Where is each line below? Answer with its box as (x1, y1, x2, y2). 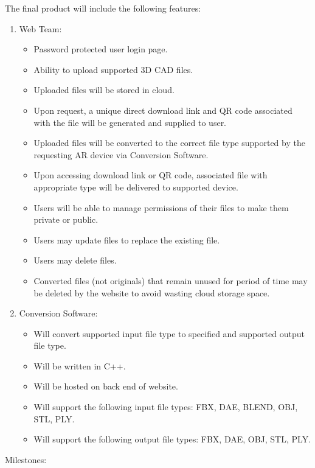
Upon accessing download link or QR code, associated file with (33, 169, 268, 181)
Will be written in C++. (33, 359, 126, 372)
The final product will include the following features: (5, 2, 201, 14)
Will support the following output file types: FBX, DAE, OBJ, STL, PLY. (33, 433, 311, 445)
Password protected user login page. (33, 43, 168, 55)
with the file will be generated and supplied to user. (33, 116, 227, 128)
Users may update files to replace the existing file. (33, 233, 220, 246)
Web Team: (19, 22, 62, 35)
